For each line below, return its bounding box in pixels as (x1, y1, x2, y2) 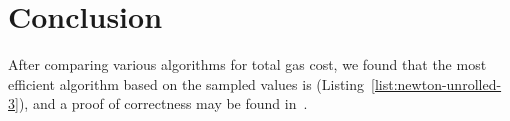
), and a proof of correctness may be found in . (18, 93, 308, 114)
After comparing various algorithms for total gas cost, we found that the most (8, 54, 487, 75)
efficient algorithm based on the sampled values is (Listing (8, 73, 365, 94)
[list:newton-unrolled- (371, 73, 502, 94)
